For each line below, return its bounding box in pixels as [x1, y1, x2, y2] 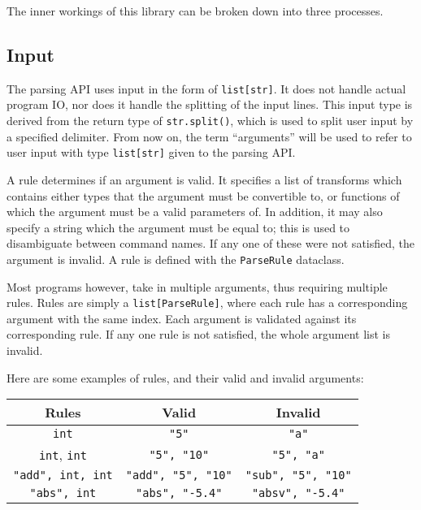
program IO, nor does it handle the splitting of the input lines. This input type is [7, 96, 413, 113]
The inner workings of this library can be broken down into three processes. [7, 2, 384, 19]
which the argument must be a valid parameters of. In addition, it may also [7, 203, 383, 220]
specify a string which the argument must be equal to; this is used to [7, 218, 350, 236]
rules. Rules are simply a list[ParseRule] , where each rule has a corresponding [7, 294, 408, 311]
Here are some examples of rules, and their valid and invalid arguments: [7, 369, 364, 386]
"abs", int [29, 486, 97, 500]
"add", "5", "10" [125, 469, 232, 482]
